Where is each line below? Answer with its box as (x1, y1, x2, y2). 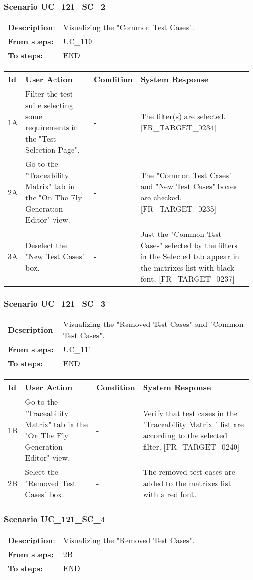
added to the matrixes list (143, 477, 231, 489)
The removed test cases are (143, 466, 235, 478)
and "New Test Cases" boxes (140, 181, 237, 192)
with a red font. (143, 489, 197, 500)
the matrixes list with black (140, 262, 235, 273)
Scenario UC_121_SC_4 (4, 513, 106, 525)
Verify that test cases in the (143, 407, 237, 419)
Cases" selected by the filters (140, 239, 237, 251)
